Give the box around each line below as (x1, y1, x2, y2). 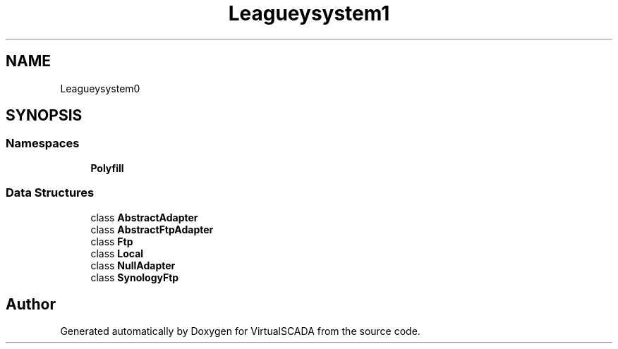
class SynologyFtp (90, 271, 179, 283)
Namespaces (6, 136, 80, 151)
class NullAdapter (90, 259, 176, 271)
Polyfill (90, 161, 124, 174)
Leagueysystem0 (60, 82, 140, 94)
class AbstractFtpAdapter (90, 223, 214, 235)
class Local (90, 247, 144, 259)
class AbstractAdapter (90, 211, 198, 224)
